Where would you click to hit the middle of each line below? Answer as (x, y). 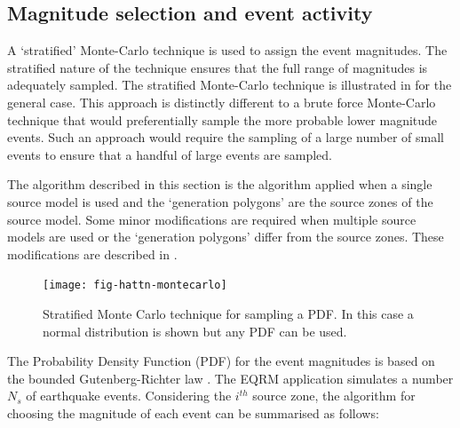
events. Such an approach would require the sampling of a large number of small (226, 137)
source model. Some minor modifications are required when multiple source (212, 219)
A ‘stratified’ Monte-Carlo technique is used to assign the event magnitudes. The (227, 50)
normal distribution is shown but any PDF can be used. (195, 331)
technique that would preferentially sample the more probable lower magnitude (222, 119)
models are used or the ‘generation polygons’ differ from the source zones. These (226, 237)
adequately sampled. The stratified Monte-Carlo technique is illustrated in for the (230, 85)
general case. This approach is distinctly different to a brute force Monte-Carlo (222, 102)
